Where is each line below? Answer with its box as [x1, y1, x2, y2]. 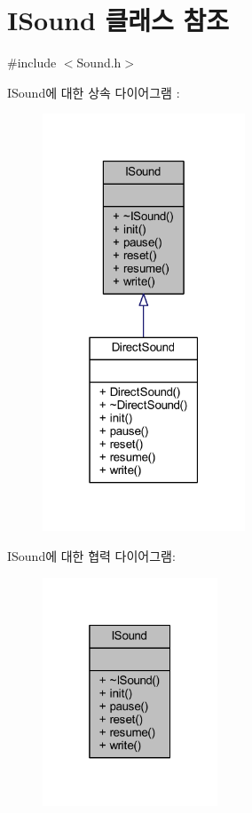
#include [7, 53, 57, 72]
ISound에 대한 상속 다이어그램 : [7, 83, 180, 101]
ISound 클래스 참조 [7, 2, 230, 38]
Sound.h [76, 53, 122, 72]
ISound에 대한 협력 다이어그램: [7, 546, 176, 564]
